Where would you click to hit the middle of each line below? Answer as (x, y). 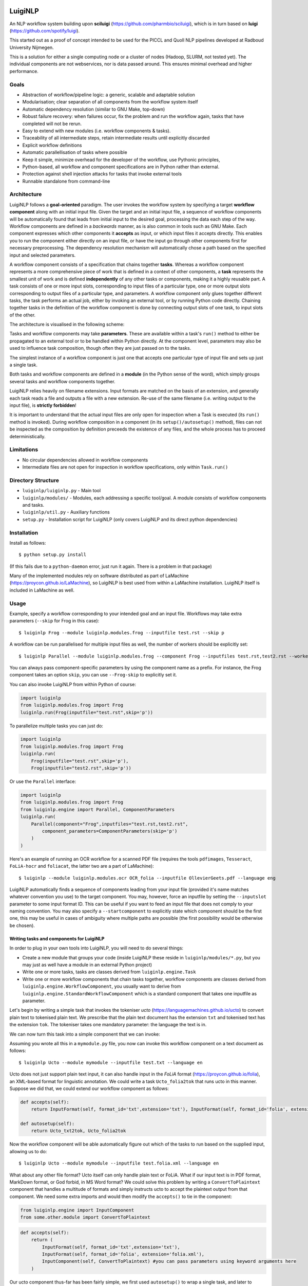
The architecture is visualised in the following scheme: (67, 325)
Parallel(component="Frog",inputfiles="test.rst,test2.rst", (110, 824)
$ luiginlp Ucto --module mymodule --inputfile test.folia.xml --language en (119, 1163)
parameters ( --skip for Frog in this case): (54, 621)
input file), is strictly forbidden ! (43, 405)
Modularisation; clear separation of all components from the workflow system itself (110, 102)
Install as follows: (28, 543)
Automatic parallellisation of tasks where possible (75, 152)
